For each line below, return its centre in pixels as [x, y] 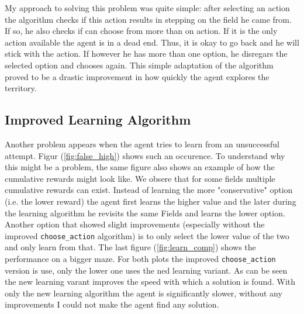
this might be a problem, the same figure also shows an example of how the [140, 167]
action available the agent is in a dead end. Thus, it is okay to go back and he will [152, 42]
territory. [21, 88]
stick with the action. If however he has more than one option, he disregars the [146, 54]
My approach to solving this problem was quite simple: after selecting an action [147, 8]
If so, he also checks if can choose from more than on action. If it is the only [141, 31]
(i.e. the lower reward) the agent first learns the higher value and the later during [151, 201]
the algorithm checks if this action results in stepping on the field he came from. [148, 19]
